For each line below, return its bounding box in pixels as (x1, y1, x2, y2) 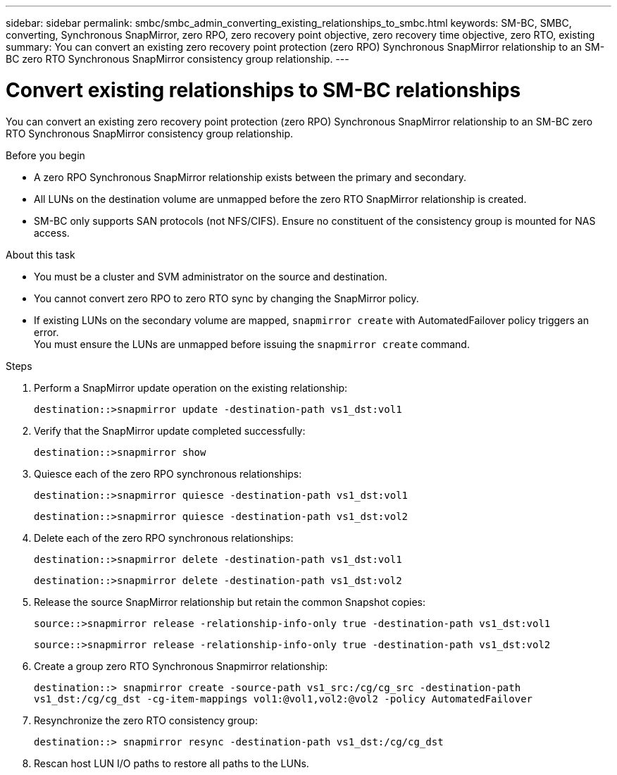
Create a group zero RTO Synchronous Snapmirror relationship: (34, 659, 328, 672)
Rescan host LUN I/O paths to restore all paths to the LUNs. (34, 757, 309, 769)
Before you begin (6, 149, 85, 161)
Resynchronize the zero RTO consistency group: (34, 714, 258, 726)
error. (34, 325, 59, 338)
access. (34, 226, 70, 239)
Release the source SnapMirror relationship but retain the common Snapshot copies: (34, 595, 426, 608)
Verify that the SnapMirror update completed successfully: (34, 424, 306, 437)
